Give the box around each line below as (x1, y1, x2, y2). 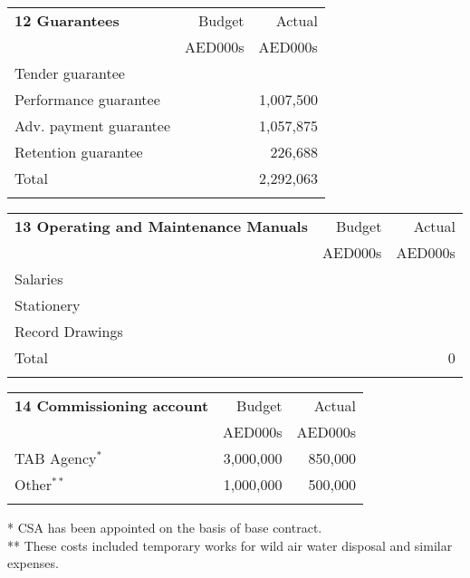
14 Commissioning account (14, 395, 209, 416)
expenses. (7, 554, 59, 573)
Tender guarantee (14, 63, 125, 83)
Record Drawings (14, 321, 123, 342)
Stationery (14, 294, 81, 315)
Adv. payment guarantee (14, 115, 171, 136)
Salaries (14, 268, 63, 289)
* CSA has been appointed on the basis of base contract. (7, 518, 322, 536)
